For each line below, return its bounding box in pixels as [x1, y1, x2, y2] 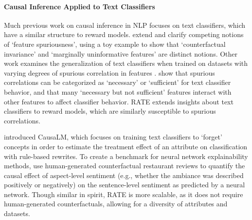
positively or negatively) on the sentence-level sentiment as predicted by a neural [4, 180, 245, 190]
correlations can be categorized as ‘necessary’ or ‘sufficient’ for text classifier [4, 77, 231, 87]
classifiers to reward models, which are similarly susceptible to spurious [4, 106, 216, 116]
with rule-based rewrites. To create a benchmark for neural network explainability [4, 151, 248, 161]
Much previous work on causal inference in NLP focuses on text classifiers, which [4, 20, 246, 30]
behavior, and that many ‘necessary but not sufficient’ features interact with [4, 86, 232, 97]
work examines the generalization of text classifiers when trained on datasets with [4, 58, 248, 68]
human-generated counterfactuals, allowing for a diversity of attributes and [4, 199, 228, 209]
